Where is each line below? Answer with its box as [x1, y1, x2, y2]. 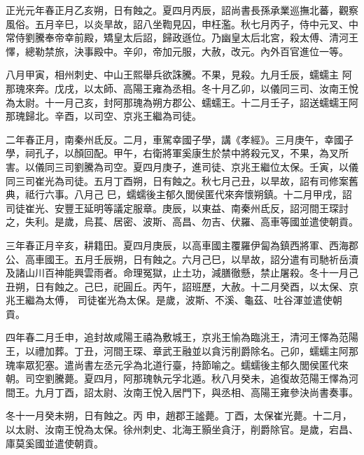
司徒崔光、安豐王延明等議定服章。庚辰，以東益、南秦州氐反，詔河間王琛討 [6, 200, 349, 215]
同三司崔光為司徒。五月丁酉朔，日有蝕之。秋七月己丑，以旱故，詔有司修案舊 [6, 173, 358, 188]
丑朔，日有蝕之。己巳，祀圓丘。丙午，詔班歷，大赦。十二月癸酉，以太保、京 [6, 279, 358, 293]
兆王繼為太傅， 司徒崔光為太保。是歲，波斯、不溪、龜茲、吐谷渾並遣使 [6, 293, 332, 307]
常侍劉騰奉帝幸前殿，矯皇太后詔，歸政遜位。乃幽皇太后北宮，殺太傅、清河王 [6, 30, 358, 45]
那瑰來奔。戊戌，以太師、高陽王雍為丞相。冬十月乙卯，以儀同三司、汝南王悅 [6, 80, 358, 95]
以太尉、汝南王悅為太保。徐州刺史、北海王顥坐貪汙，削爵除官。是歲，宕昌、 [6, 422, 358, 437]
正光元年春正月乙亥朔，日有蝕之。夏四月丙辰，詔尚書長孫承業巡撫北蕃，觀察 [6, 3, 358, 17]
